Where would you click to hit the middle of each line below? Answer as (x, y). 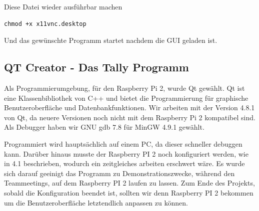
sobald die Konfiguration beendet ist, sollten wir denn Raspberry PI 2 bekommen (129, 192)
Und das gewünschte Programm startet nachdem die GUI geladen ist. (111, 40)
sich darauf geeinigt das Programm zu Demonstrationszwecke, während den (119, 173)
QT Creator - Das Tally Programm (96, 67)
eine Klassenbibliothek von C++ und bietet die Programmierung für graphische (126, 98)
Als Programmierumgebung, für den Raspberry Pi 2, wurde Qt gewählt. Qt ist (124, 88)
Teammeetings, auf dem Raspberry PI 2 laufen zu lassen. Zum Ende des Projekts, (129, 183)
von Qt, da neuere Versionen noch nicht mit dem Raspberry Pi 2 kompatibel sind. (130, 117)
